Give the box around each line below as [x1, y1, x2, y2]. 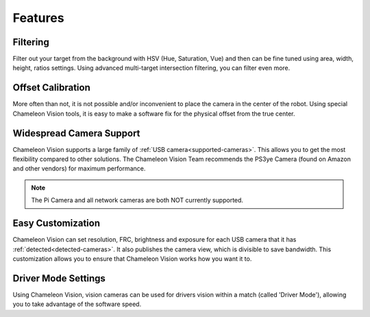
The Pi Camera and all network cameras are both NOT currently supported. [31, 196, 243, 205]
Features [12, 10, 64, 25]
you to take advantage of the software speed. [12, 300, 142, 308]
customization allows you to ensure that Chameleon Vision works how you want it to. [12, 254, 252, 263]
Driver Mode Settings [12, 272, 106, 284]
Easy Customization [12, 218, 101, 229]
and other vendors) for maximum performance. [12, 164, 146, 173]
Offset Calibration [12, 82, 90, 94]
